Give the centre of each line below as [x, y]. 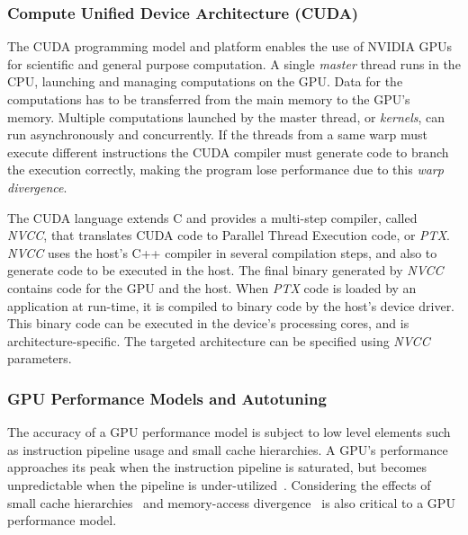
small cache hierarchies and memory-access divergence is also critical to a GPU [231, 502]
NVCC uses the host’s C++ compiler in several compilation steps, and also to [222, 252]
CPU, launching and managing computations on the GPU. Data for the [205, 81]
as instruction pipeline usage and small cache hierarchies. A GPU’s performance [228, 449]
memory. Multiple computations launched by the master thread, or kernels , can [226, 116]
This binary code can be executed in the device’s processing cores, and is [208, 323]
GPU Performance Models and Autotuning [167, 398]
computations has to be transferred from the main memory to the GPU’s [209, 99]
